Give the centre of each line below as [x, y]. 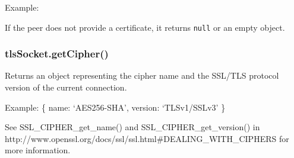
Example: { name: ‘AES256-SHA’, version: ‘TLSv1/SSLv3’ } [115, 107]
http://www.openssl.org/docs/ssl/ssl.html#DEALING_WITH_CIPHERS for [147, 138]
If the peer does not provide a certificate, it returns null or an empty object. [145, 27]
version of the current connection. [66, 87]
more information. [38, 150]
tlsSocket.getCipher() [57, 54]
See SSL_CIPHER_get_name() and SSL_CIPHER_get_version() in [132, 127]
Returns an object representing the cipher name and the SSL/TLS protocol [142, 75]
